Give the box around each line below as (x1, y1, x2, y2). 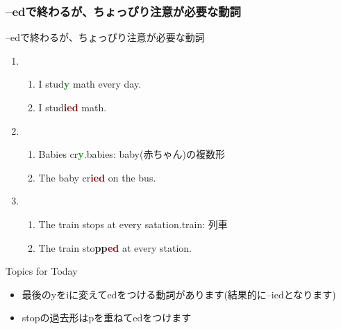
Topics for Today (6, 264, 78, 278)
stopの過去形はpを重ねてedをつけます (22, 310, 192, 325)
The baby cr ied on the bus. (38, 170, 156, 184)
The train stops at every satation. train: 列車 (38, 216, 228, 231)
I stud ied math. (38, 100, 107, 114)
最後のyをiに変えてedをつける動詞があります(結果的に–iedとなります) (22, 287, 336, 301)
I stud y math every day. (38, 77, 142, 91)
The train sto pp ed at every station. (38, 240, 192, 255)
